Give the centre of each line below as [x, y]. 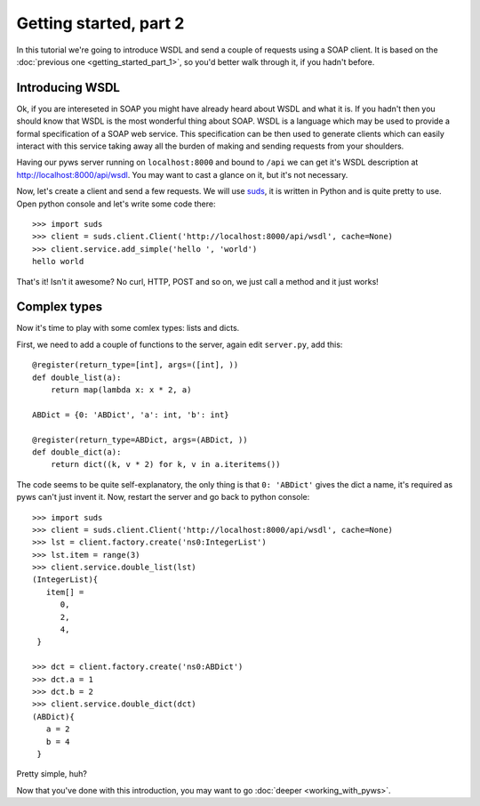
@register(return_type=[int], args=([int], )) [136, 365]
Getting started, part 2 [100, 23]
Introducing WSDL [68, 88]
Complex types [60, 307]
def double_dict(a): [77, 452]
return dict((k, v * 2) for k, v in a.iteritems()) [165, 464]
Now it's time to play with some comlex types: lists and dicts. [128, 328]
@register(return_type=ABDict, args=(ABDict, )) [140, 439]
